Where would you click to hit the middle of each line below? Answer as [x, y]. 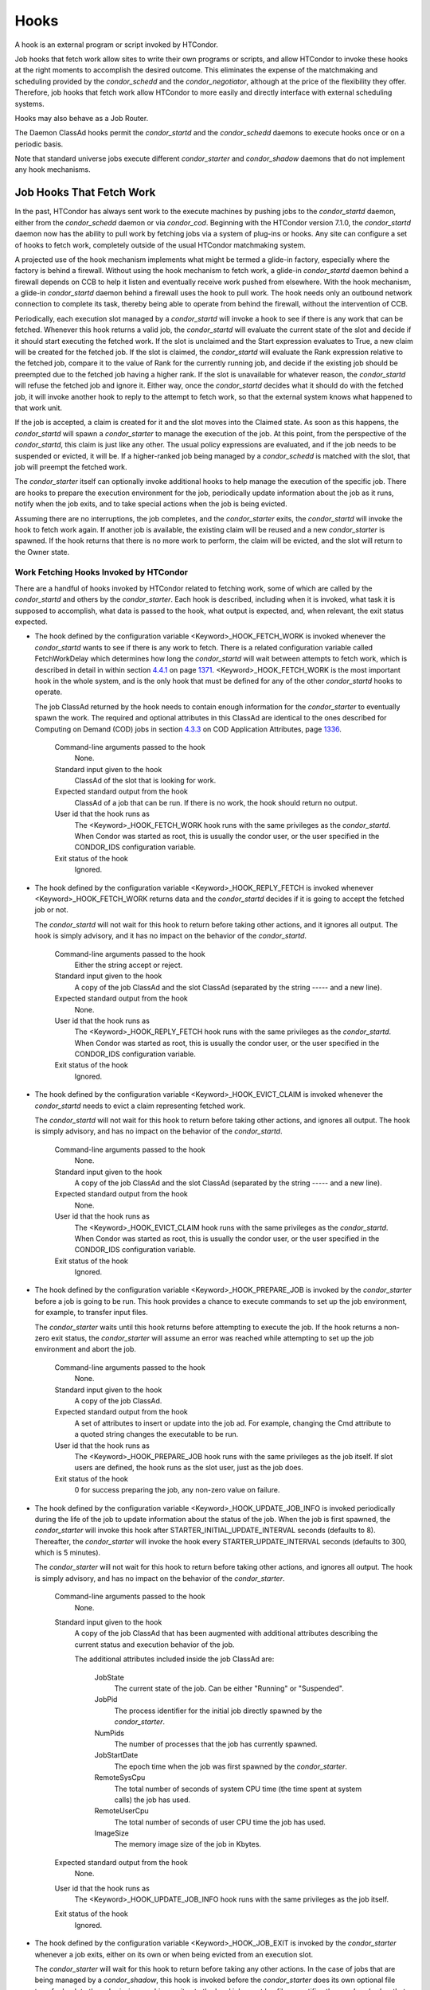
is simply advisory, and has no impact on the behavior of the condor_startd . [158, 1131]
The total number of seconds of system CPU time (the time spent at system [238, 1789]
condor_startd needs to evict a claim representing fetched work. [140, 1106]
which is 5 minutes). [68, 1553]
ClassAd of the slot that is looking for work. [145, 781]
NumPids [109, 1733]
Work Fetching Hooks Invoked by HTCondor [102, 572]
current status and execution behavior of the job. [154, 1645]
